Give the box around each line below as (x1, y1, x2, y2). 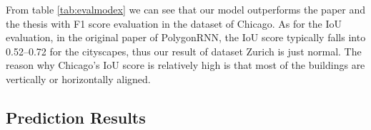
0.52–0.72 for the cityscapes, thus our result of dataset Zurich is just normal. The (6, 43, 362, 58)
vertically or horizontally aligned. (6, 71, 151, 86)
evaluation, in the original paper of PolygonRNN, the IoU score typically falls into (6, 30, 366, 45)
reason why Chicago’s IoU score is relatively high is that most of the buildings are (6, 58, 365, 72)
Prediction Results (6, 106, 146, 128)
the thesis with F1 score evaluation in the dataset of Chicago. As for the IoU (6, 16, 342, 31)
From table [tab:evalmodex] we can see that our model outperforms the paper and (6, 2, 366, 16)
